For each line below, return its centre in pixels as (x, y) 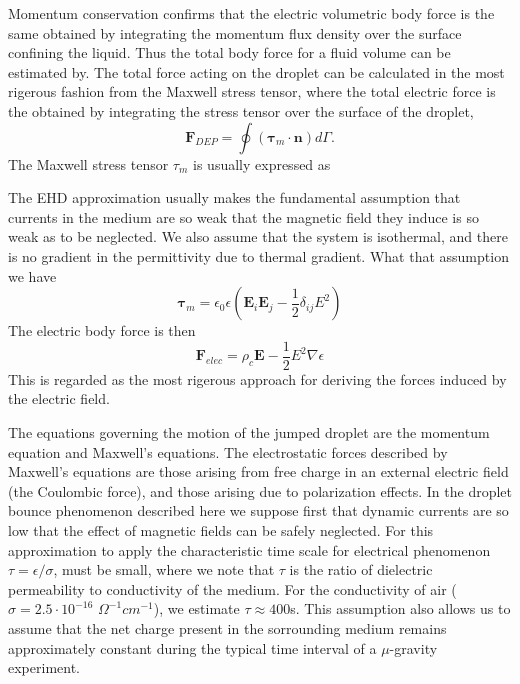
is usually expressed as (262, 163)
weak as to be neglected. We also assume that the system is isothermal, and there (258, 236)
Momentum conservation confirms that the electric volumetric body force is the (251, 13)
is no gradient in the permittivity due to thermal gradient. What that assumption (258, 255)
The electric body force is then (102, 330)
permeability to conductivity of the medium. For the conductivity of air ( (232, 588)
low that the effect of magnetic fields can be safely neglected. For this (221, 529)
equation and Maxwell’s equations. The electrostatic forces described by (228, 451)
